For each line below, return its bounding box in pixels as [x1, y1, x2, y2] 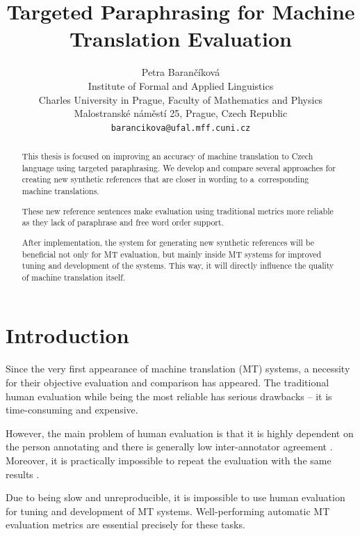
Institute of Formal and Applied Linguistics [88, 78, 274, 93]
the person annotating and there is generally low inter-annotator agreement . [6, 439, 333, 454]
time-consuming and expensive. [6, 402, 138, 417]
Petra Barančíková [141, 65, 220, 79]
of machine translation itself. [22, 271, 126, 283]
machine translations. [22, 185, 99, 197]
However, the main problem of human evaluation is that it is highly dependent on [6, 425, 354, 440]
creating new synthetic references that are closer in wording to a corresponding [22, 173, 309, 185]
